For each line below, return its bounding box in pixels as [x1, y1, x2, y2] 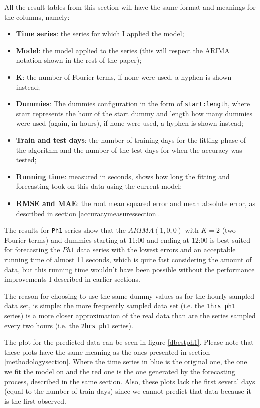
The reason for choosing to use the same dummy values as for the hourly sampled [4, 290, 254, 301]
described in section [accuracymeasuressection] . [16, 208, 160, 218]
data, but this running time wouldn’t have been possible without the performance [4, 264, 255, 274]
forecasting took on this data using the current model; [16, 181, 182, 191]
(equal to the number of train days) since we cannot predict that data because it [4, 386, 251, 396]
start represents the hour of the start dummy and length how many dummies [16, 108, 253, 118]
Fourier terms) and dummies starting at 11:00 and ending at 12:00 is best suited [4, 234, 250, 245]
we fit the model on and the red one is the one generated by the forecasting [4, 366, 235, 377]
